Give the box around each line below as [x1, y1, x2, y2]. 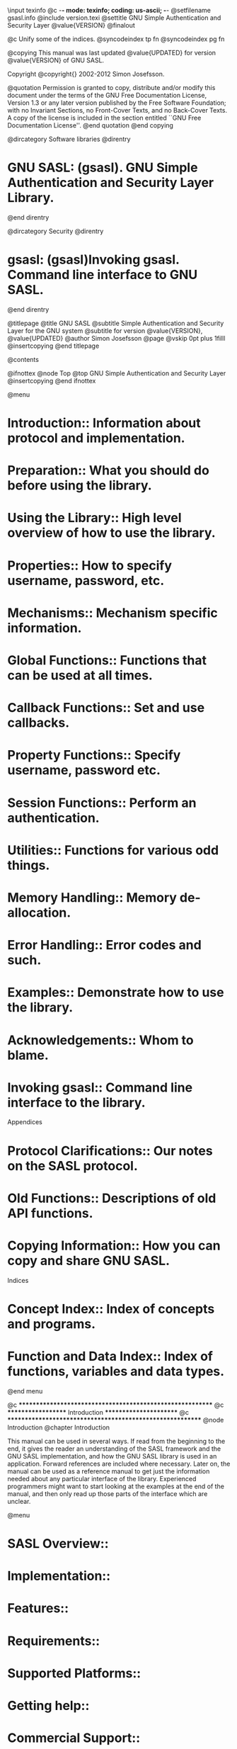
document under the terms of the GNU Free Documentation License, [7, 91, 207, 99]
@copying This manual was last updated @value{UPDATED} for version [7, 49, 216, 57]
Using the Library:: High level [7, 510, 182, 526]
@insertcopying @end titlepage [7, 341, 100, 350]
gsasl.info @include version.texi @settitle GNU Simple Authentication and [7, 13, 221, 22]
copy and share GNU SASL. [7, 1253, 170, 1269]
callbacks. [7, 715, 70, 731]
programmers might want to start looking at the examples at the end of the [7, 1482, 225, 1490]
